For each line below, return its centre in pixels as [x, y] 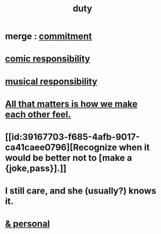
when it [134, 147]
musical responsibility [51, 81]
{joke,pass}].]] [36, 168]
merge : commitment [49, 36]
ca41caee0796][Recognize [61, 147]
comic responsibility [48, 59]
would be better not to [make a [69, 158]
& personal [27, 224]
